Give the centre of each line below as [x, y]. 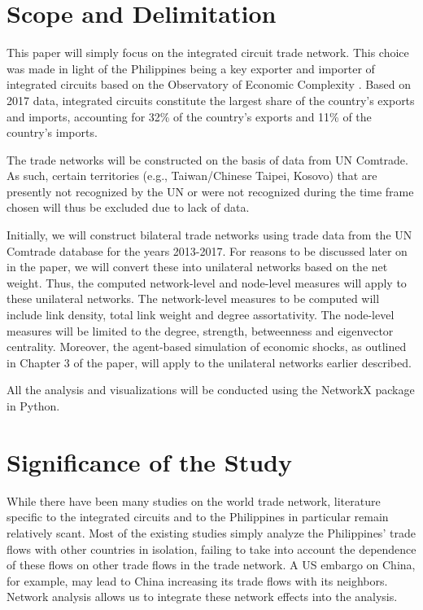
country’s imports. [52, 132]
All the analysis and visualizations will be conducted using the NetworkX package [211, 390]
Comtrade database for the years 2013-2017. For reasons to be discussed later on [207, 250]
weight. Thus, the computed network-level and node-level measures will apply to [207, 282]
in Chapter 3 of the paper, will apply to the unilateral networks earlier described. [209, 362]
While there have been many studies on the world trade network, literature [194, 500]
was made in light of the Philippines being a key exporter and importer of [191, 68]
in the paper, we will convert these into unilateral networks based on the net [197, 267]
